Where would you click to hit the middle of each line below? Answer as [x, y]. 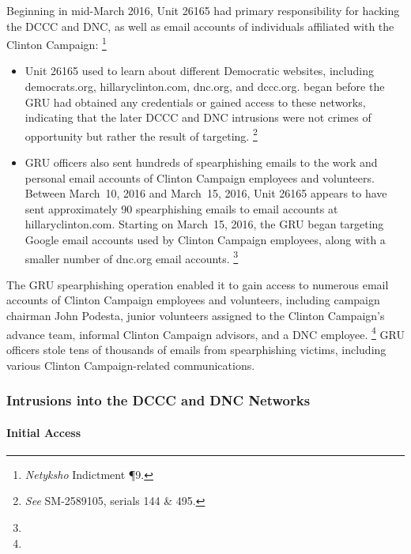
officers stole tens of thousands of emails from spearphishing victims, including [196, 349]
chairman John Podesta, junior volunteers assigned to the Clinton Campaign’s [196, 316]
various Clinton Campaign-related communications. [131, 365]
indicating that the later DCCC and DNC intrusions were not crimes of [198, 117]
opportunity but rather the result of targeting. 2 [141, 134]
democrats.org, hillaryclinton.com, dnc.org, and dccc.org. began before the [205, 87]
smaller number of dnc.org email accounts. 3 [132, 257]
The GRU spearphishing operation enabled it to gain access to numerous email [198, 284]
